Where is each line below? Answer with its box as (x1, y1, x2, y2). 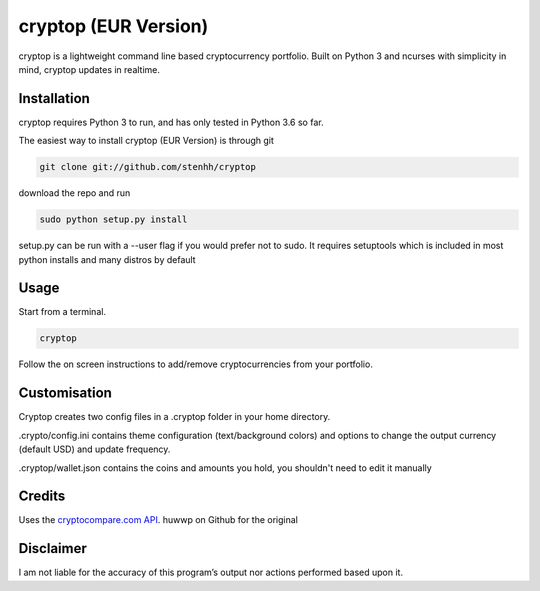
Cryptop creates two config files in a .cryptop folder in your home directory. (18, 411, 331, 423)
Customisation (18, 385, 112, 402)
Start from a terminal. (18, 306, 107, 318)
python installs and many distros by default (18, 253, 196, 265)
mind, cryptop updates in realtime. (18, 63, 160, 75)
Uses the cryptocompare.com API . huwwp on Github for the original (18, 514, 299, 526)
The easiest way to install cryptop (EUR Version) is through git (18, 135, 275, 147)
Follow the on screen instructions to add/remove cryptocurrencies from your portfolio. (18, 358, 374, 370)
